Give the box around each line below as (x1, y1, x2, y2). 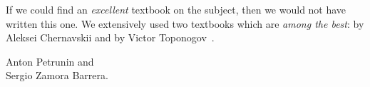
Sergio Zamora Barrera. (6, 68, 108, 83)
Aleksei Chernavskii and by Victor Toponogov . (6, 30, 215, 45)
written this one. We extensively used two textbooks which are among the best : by (6, 16, 364, 31)
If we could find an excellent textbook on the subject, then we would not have (6, 2, 346, 16)
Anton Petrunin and (6, 53, 94, 68)
